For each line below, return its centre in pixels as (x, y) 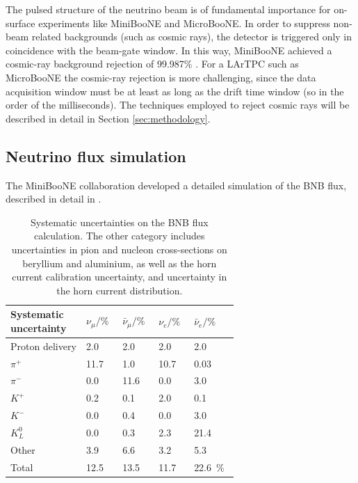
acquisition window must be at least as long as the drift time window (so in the (175, 91)
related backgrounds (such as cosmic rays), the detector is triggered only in (192, 37)
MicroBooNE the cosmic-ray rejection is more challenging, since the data (161, 77)
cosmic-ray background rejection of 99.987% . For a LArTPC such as (152, 64)
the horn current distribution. (120, 290)
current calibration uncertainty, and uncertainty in (120, 277)
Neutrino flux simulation (96, 156)
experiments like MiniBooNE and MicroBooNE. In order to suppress (184, 23)
